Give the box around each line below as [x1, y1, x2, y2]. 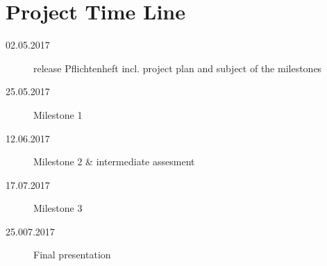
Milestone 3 [33, 201, 83, 215]
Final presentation [33, 247, 111, 262]
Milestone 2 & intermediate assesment [33, 154, 195, 169]
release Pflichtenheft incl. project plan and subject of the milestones [33, 60, 322, 75]
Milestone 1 [33, 107, 83, 122]
